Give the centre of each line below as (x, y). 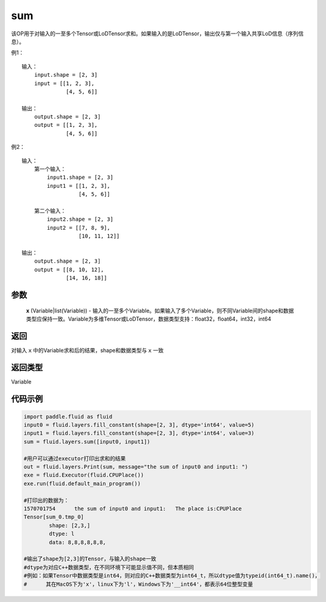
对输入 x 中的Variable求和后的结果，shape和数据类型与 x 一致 (87, 350)
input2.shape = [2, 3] (80, 219)
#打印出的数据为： (46, 500)
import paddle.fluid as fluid (68, 416)
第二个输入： (50, 211)
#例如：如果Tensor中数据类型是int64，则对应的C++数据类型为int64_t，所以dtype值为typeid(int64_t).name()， (172, 576)
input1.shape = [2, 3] (80, 177)
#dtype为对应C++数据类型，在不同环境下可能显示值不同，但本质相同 (109, 567)
